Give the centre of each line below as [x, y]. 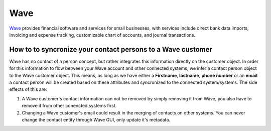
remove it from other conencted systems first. [69, 106]
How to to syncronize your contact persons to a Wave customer [111, 49]
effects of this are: [28, 89]
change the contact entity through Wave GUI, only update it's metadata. [96, 119]
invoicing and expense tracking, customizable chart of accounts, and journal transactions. [102, 35]
